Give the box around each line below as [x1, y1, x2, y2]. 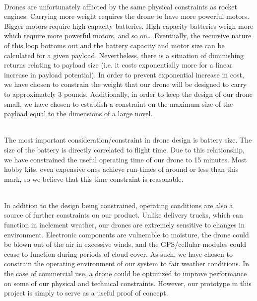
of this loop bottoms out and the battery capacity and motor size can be [4, 40, 225, 50]
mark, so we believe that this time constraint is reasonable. [4, 173, 184, 184]
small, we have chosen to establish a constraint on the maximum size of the [4, 98, 233, 109]
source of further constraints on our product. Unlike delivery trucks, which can [4, 210, 243, 220]
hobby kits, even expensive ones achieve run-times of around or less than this [4, 164, 239, 174]
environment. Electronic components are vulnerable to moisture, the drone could [4, 229, 249, 239]
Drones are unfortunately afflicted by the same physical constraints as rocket [4, 1, 237, 11]
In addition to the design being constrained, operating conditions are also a [4, 200, 233, 210]
